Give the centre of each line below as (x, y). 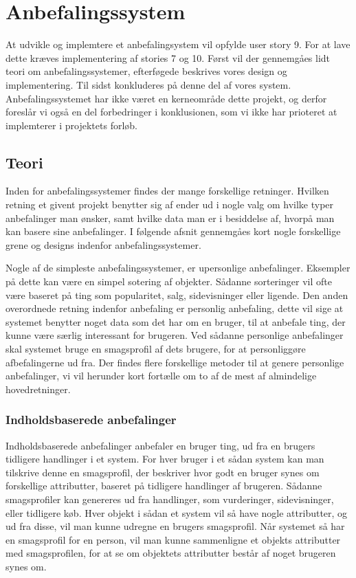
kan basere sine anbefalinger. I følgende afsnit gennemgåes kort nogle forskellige (173, 231)
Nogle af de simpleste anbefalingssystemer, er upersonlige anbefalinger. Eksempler (178, 268)
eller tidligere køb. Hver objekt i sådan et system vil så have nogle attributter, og (177, 512)
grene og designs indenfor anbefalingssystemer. (103, 244)
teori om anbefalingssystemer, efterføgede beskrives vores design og (146, 71)
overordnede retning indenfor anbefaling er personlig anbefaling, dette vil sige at (175, 308)
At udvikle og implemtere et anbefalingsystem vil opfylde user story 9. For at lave (178, 44)
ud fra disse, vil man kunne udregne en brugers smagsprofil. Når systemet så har (175, 526)
